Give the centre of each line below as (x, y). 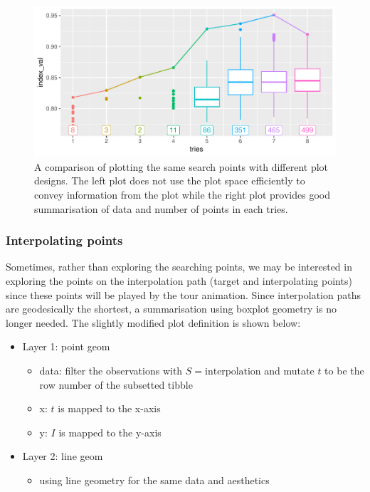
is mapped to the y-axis (110, 432)
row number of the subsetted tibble (116, 384)
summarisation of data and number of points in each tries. (161, 208)
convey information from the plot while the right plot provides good (182, 194)
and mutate (289, 370)
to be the (344, 370)
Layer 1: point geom (66, 346)
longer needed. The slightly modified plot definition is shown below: (153, 322)
